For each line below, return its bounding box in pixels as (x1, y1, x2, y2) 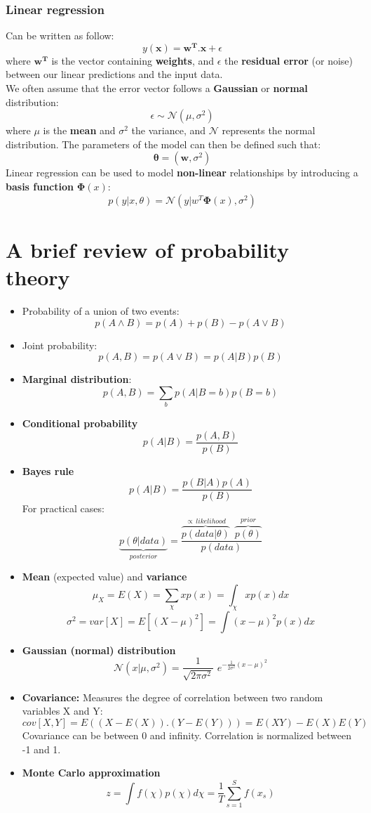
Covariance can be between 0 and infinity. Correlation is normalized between (22, 727, 352, 742)
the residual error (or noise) (224, 53, 353, 67)
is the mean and (43, 123, 116, 138)
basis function (6, 179, 74, 194)
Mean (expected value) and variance (22, 569, 187, 584)
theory (6, 263, 70, 292)
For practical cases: (22, 501, 104, 516)
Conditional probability (22, 416, 138, 431)
